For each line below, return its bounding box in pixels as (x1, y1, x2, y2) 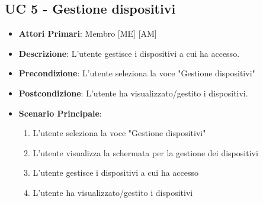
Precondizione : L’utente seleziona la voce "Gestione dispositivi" (18, 67, 255, 79)
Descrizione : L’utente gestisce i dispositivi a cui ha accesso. (18, 47, 240, 59)
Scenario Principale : (18, 107, 102, 119)
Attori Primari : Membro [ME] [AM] (18, 27, 157, 40)
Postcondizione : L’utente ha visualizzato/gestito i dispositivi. (18, 86, 248, 99)
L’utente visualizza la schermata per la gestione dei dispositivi (33, 146, 258, 159)
